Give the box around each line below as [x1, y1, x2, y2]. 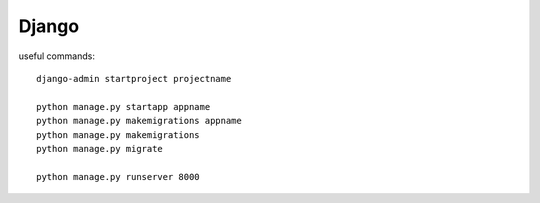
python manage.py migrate [36, 143, 164, 154]
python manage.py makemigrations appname [36, 115, 242, 127]
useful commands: [18, 50, 95, 62]
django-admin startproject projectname [36, 73, 232, 84]
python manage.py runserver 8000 [36, 171, 200, 182]
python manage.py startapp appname [36, 101, 211, 112]
